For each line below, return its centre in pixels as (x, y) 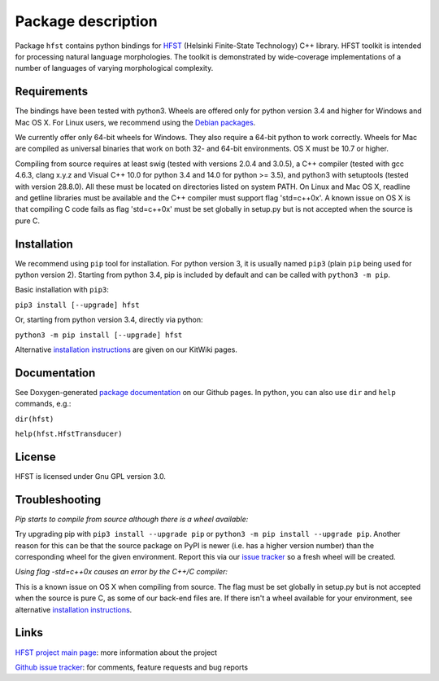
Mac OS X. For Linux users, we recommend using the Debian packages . (135, 122)
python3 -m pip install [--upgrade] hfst (99, 335)
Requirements (52, 92)
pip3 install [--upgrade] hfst (77, 305)
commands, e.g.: (43, 404)
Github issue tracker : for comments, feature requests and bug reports (131, 667)
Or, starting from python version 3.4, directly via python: (109, 320)
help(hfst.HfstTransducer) (69, 434)
